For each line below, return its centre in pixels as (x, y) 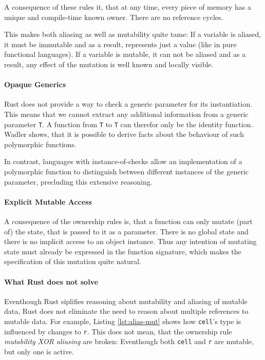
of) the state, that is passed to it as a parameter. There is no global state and (126, 231)
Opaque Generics (35, 84)
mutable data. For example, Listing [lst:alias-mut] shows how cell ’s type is (123, 321)
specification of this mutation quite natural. (73, 261)
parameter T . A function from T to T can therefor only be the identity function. (129, 124)
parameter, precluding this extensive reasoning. (78, 181)
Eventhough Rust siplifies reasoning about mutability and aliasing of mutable (126, 301)
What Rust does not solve (51, 281)
